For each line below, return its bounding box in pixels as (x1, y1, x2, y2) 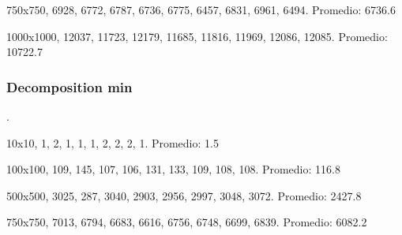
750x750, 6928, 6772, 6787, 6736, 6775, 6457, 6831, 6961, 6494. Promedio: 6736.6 (6, 2, 396, 17)
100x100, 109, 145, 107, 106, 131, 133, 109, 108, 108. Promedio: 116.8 (6, 161, 340, 177)
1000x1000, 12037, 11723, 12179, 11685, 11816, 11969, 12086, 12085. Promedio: (6, 28, 388, 44)
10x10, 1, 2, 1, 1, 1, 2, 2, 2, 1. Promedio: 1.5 (6, 134, 219, 151)
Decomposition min (6, 76, 133, 96)
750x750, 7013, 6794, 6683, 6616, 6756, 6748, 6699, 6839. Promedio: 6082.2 (6, 214, 367, 230)
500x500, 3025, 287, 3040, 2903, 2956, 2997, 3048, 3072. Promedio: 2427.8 (6, 187, 362, 203)
